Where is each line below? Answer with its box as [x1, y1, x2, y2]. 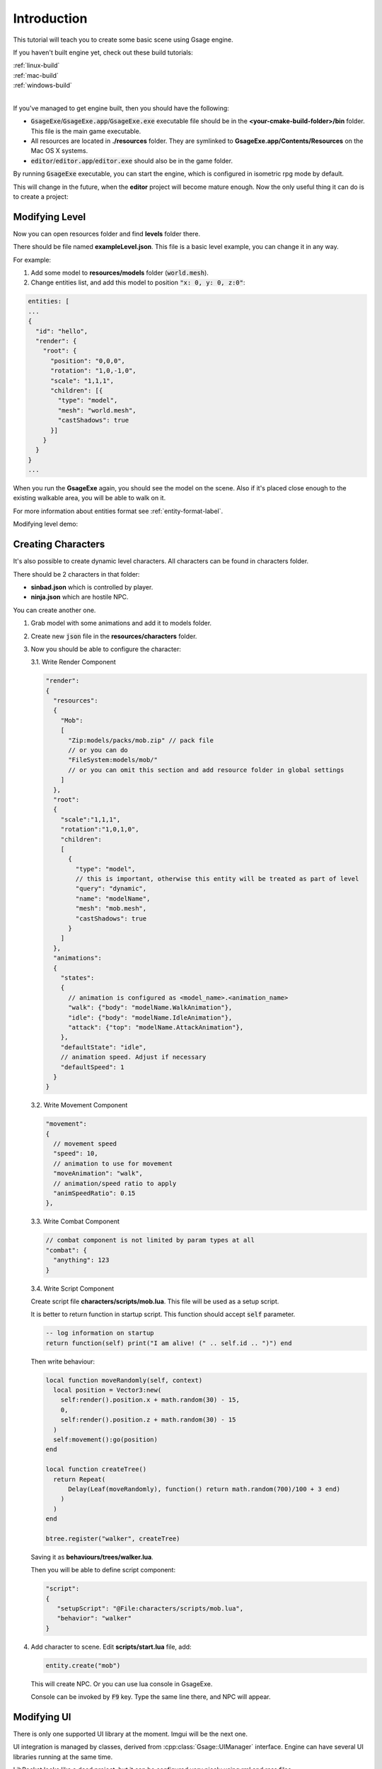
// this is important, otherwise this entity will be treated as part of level [75, 875, 359, 883]
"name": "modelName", [75, 894, 151, 902]
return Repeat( [53, 1475, 106, 1483]
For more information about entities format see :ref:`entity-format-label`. [13, 507, 223, 515]
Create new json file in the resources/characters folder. [30, 632, 197, 640]
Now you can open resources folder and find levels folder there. [13, 229, 201, 238]
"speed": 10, [53, 1150, 98, 1158]
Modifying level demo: [13, 520, 79, 529]
